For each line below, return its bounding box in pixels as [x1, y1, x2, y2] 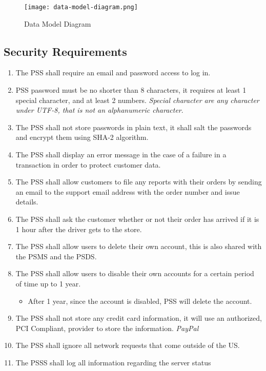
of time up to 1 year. [15, 278, 81, 288]
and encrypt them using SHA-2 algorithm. [15, 132, 149, 142]
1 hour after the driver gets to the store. [15, 223, 142, 234]
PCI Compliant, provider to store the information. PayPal [15, 322, 199, 333]
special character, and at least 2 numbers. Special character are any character [15, 94, 259, 105]
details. [15, 196, 38, 207]
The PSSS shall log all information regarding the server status [15, 357, 211, 367]
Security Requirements [4, 43, 127, 59]
